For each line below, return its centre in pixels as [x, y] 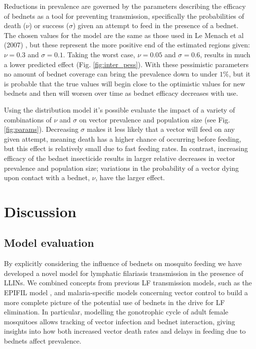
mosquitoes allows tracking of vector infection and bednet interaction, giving [120, 321]
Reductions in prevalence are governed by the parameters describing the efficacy [125, 6]
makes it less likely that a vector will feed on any [161, 129]
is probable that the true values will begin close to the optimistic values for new [125, 83]
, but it [239, 74]
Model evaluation [49, 243]
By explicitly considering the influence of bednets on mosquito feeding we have [123, 263]
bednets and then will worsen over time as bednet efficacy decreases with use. [121, 93]
